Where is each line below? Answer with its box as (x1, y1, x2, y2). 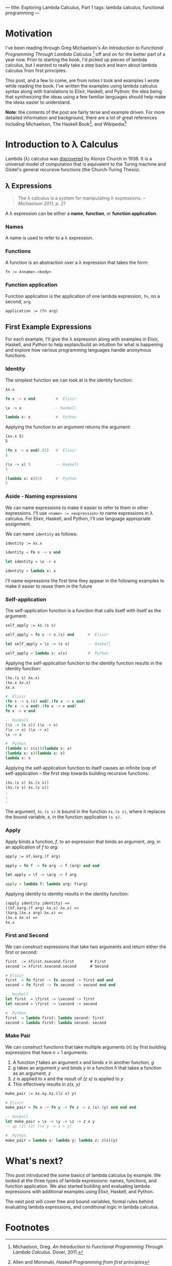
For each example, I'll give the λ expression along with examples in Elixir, (5, 336, 159, 343)
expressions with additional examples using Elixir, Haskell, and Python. (5, 1188, 154, 1194)
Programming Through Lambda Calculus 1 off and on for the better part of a (5, 50, 165, 57)
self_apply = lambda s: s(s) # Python (5, 651, 109, 656)
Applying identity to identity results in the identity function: (5, 891, 129, 897)
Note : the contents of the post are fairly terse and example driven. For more (5, 109, 165, 115)
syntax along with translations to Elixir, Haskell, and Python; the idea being (5, 88, 162, 94)
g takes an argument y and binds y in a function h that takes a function (12, 1064, 162, 1071)
